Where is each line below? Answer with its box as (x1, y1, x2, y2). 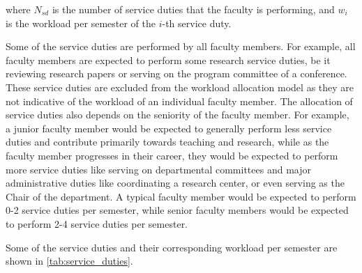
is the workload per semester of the (6, 15, 156, 30)
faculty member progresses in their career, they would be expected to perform (6, 148, 338, 162)
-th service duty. (162, 15, 232, 30)
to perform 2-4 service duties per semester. (6, 216, 188, 231)
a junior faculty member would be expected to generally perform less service (6, 120, 332, 135)
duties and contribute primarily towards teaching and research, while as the (6, 134, 329, 149)
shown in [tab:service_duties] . (6, 253, 133, 268)
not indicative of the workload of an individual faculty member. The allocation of (6, 93, 353, 108)
